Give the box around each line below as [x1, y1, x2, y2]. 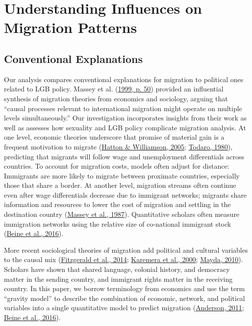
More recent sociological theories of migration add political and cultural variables [4, 244, 248, 255]
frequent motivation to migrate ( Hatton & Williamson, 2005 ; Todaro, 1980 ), [4, 141, 233, 151]
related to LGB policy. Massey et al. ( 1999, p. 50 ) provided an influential [4, 84, 224, 94]
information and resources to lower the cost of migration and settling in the [4, 199, 231, 209]
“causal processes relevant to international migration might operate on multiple [4, 103, 242, 113]
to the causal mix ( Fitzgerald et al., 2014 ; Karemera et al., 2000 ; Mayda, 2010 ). [4, 254, 243, 265]
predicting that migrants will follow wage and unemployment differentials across [4, 151, 245, 161]
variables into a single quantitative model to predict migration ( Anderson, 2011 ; [4, 302, 244, 313]
